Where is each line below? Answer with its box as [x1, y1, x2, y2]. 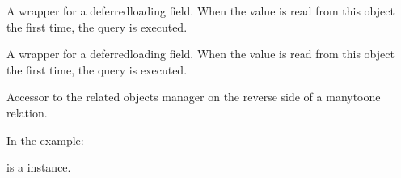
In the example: [6, 131, 84, 148]
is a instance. [6, 159, 71, 176]
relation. [6, 104, 48, 121]
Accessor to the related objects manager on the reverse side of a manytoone [6, 88, 381, 105]
